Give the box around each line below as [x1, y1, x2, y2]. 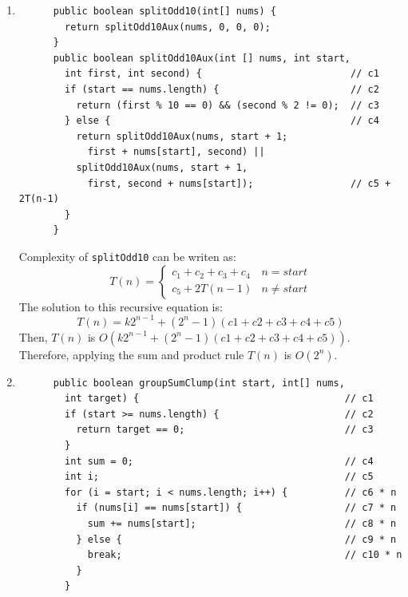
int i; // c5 [65, 471, 374, 483]
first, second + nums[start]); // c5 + [87, 177, 391, 189]
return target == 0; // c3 [76, 424, 374, 436]
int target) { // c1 [65, 393, 374, 405]
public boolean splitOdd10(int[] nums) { [53, 6, 276, 17]
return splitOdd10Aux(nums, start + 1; [76, 130, 288, 142]
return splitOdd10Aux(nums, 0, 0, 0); [65, 21, 271, 33]
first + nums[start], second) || [87, 146, 265, 158]
